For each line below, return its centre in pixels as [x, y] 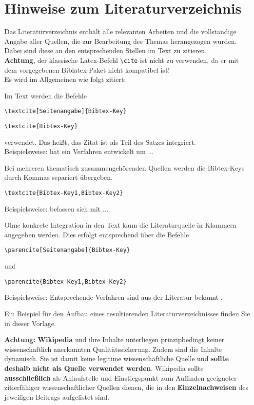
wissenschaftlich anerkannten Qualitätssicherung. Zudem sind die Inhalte [113, 349]
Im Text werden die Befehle [46, 95]
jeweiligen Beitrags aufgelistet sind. [57, 396]
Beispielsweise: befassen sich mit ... [57, 208]
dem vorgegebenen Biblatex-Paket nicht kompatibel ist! [87, 69]
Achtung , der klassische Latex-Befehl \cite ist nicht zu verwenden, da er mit [122, 60]
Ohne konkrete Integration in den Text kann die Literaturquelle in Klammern [121, 225]
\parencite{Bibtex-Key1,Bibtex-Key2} [66, 281]
